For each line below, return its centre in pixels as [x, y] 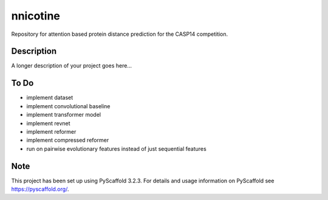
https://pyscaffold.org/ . [40, 189]
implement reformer [51, 131]
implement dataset [50, 98]
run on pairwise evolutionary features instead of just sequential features [116, 148]
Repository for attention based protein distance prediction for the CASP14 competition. [120, 34]
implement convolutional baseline [68, 106]
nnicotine [36, 16]
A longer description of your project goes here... [71, 66]
